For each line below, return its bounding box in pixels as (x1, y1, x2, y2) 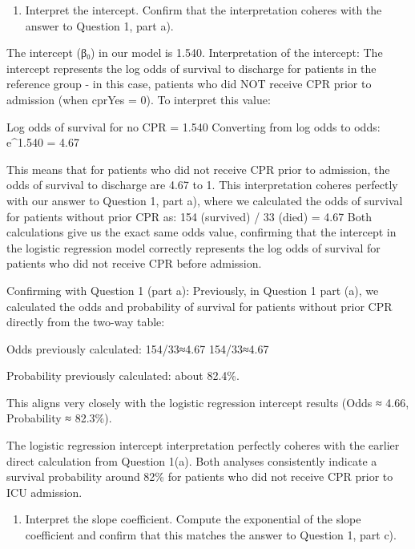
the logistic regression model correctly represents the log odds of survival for (6, 239, 381, 256)
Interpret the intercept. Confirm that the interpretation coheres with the (25, 2, 382, 18)
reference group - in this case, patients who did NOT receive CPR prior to (6, 75, 372, 92)
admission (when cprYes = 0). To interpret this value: (6, 91, 271, 107)
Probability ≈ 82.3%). (6, 410, 112, 426)
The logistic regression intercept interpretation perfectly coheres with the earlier (6, 437, 400, 454)
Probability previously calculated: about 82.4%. (6, 367, 240, 384)
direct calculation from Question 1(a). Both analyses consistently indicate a (6, 452, 377, 469)
